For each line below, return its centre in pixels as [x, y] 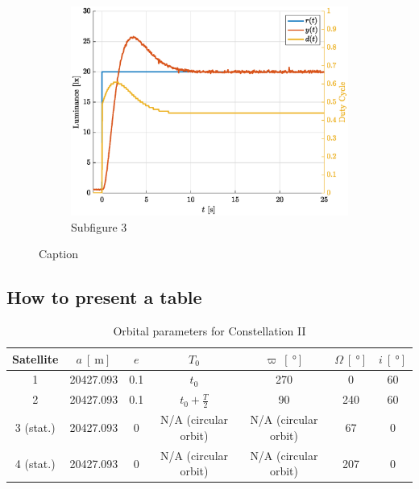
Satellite [35, 358]
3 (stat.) [35, 427]
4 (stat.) [35, 463]
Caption [59, 254]
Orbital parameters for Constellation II [209, 331]
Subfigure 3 [99, 226]
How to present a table [104, 297]
